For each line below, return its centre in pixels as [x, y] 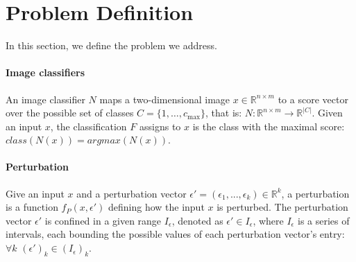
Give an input [35, 193]
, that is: [224, 113]
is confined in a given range [103, 220]
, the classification [88, 126]
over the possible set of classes [70, 113]
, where [268, 220]
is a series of [324, 220]
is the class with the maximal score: [269, 126]
